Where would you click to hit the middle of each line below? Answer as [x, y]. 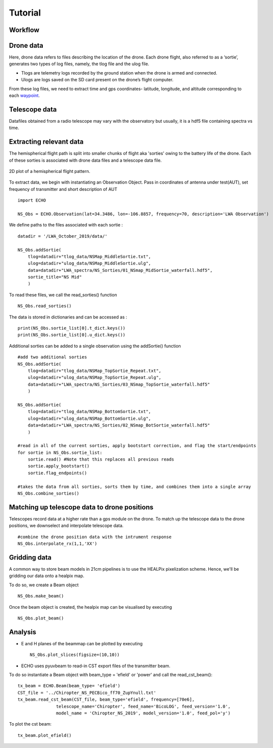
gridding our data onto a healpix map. [47, 576]
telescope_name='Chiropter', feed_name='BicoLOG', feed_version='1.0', [143, 706]
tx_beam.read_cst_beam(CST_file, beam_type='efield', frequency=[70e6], [106, 700]
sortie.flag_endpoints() [57, 473]
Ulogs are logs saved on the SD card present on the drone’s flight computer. [97, 80]
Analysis [23, 632]
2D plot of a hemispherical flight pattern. [50, 171]
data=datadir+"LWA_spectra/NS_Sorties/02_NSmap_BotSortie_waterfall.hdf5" [119, 425]
